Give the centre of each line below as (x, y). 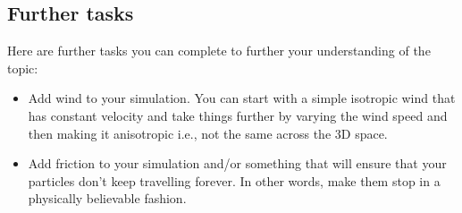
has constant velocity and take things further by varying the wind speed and (238, 115)
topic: (23, 68)
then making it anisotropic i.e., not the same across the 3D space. (208, 133)
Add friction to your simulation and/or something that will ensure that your (237, 163)
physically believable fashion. (107, 198)
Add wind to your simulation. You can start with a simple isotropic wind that (242, 98)
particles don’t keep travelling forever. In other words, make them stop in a (234, 180)
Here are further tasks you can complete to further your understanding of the (219, 51)
